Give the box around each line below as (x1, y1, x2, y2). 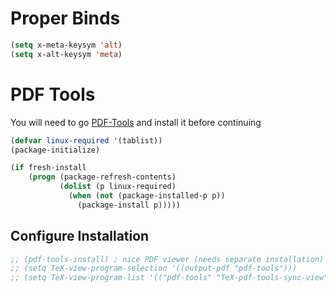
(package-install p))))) (77, 200, 182, 210)
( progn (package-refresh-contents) (28, 172, 177, 182)
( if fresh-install (10, 163, 87, 173)
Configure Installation (10, 228, 150, 245)
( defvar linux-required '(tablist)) (10, 135, 163, 146)
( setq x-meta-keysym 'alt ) (10, 40, 123, 50)
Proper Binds (10, 7, 121, 30)
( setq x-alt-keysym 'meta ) (10, 49, 123, 59)
